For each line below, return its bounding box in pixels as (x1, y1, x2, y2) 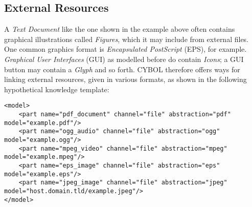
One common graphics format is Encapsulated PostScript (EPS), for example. (4, 44, 247, 54)
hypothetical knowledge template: (4, 84, 109, 94)
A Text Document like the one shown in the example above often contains (4, 24, 235, 34)
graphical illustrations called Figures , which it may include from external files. (4, 33, 249, 44)
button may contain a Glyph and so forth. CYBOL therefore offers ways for (4, 64, 240, 74)
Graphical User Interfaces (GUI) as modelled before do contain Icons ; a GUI (4, 53, 244, 64)
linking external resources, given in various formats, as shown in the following (4, 74, 247, 85)
